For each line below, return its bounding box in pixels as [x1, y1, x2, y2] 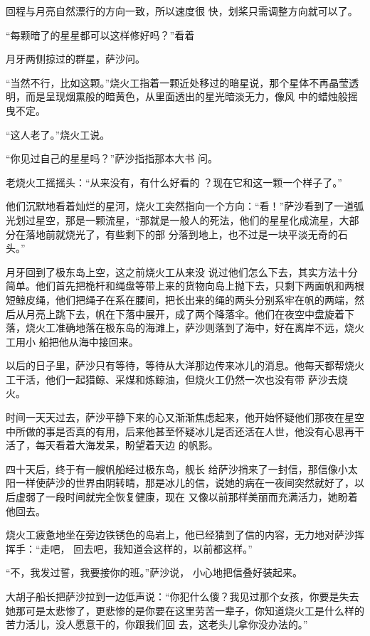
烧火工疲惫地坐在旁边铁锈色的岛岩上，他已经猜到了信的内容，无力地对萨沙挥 [6, 527, 364, 542]
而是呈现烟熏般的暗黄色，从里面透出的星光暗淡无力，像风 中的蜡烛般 [25, 89, 348, 104]
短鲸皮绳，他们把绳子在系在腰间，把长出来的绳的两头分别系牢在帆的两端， [6, 292, 354, 307]
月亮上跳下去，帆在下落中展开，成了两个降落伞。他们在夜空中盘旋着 [25, 306, 344, 321]
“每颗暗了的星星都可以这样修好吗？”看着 [6, 27, 195, 42]
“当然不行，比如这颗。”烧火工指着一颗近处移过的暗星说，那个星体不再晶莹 [6, 75, 349, 90]
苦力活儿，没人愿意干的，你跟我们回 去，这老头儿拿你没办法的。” [6, 617, 308, 632]
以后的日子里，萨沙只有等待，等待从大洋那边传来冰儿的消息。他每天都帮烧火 [6, 358, 364, 373]
